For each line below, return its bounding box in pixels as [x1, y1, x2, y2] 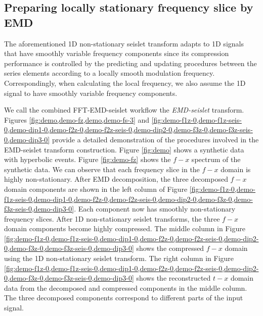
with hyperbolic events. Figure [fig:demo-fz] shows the [4, 154, 171, 165]
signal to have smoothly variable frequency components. [4, 87, 178, 98]
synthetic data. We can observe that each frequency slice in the [4, 164, 200, 174]
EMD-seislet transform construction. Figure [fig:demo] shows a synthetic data [4, 144, 244, 154]
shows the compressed [136, 243, 204, 253]
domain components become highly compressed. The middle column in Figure [4, 223, 245, 234]
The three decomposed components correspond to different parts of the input [4, 292, 243, 303]
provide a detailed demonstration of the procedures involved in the [52, 134, 259, 144]
